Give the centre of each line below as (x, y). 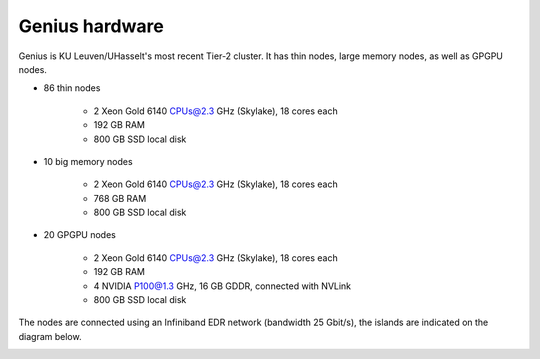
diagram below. (50, 336)
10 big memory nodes (88, 161)
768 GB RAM (120, 198)
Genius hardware (91, 26)
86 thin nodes (72, 88)
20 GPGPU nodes (80, 235)
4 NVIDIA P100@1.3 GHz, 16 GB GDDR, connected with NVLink (222, 286)
